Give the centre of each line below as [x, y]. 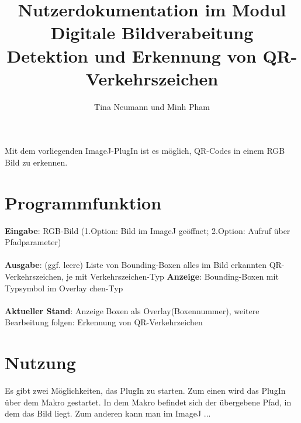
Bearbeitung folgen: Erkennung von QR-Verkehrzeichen [104, 322]
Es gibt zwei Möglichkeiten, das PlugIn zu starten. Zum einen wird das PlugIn [145, 391]
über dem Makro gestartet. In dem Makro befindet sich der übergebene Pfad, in [148, 402]
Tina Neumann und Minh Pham [152, 106]
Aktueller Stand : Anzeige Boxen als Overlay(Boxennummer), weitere [132, 310]
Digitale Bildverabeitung [152, 32]
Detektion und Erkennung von [132, 55]
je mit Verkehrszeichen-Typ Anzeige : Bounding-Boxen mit [172, 276]
